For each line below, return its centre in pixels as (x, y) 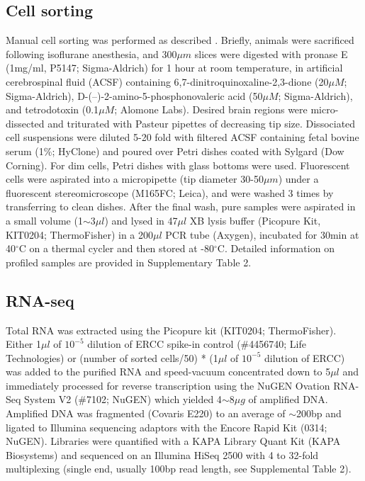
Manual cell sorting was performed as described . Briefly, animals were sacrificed (180, 40)
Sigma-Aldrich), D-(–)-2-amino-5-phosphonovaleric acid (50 (134, 95)
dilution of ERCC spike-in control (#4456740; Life (197, 344)
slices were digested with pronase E (271, 53)
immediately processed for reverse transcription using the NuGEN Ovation (168, 385)
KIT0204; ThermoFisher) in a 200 (80, 234)
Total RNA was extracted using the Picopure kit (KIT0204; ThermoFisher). (171, 330)
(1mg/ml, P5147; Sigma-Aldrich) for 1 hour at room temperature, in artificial (174, 68)
